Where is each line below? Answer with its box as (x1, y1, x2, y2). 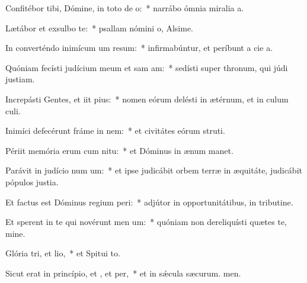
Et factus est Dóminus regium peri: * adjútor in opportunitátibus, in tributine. (5, 195, 293, 208)
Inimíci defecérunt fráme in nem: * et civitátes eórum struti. (5, 124, 225, 137)
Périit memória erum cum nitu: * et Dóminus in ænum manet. (5, 144, 234, 156)
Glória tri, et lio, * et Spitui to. (5, 247, 120, 259)
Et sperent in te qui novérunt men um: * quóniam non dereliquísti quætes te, (5, 216, 287, 228)
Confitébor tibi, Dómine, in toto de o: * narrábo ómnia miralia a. (5, 2, 244, 14)
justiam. (5, 73, 35, 85)
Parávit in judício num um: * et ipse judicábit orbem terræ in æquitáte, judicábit (5, 164, 302, 176)
